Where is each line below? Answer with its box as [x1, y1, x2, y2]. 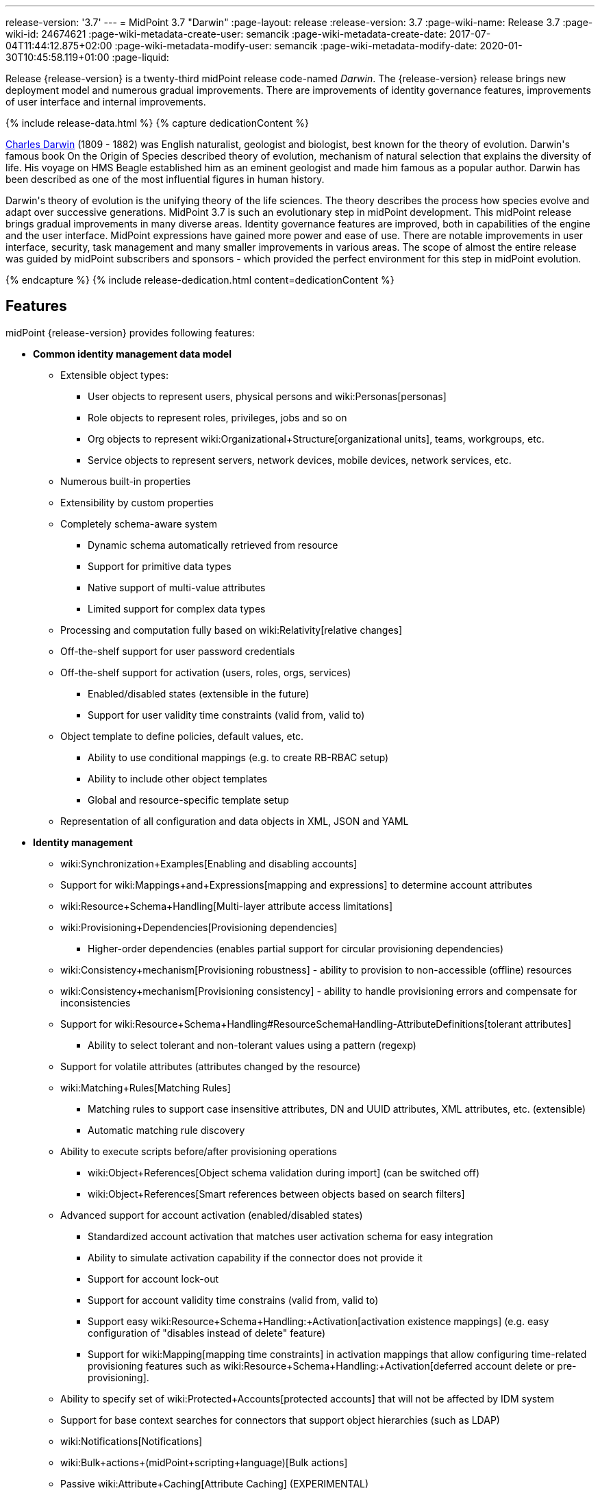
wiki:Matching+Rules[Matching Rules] [60, 1081, 231, 1094]
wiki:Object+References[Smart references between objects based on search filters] [88, 1187, 465, 1200]
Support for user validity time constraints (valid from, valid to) [88, 708, 365, 721]
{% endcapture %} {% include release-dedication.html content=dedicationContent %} [5, 274, 395, 286]
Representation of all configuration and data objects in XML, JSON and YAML [60, 815, 409, 827]
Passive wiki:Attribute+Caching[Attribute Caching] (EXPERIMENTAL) [60, 1477, 369, 1490]
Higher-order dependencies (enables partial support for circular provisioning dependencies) [88, 942, 504, 954]
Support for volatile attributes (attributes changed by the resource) [60, 1060, 361, 1072]
